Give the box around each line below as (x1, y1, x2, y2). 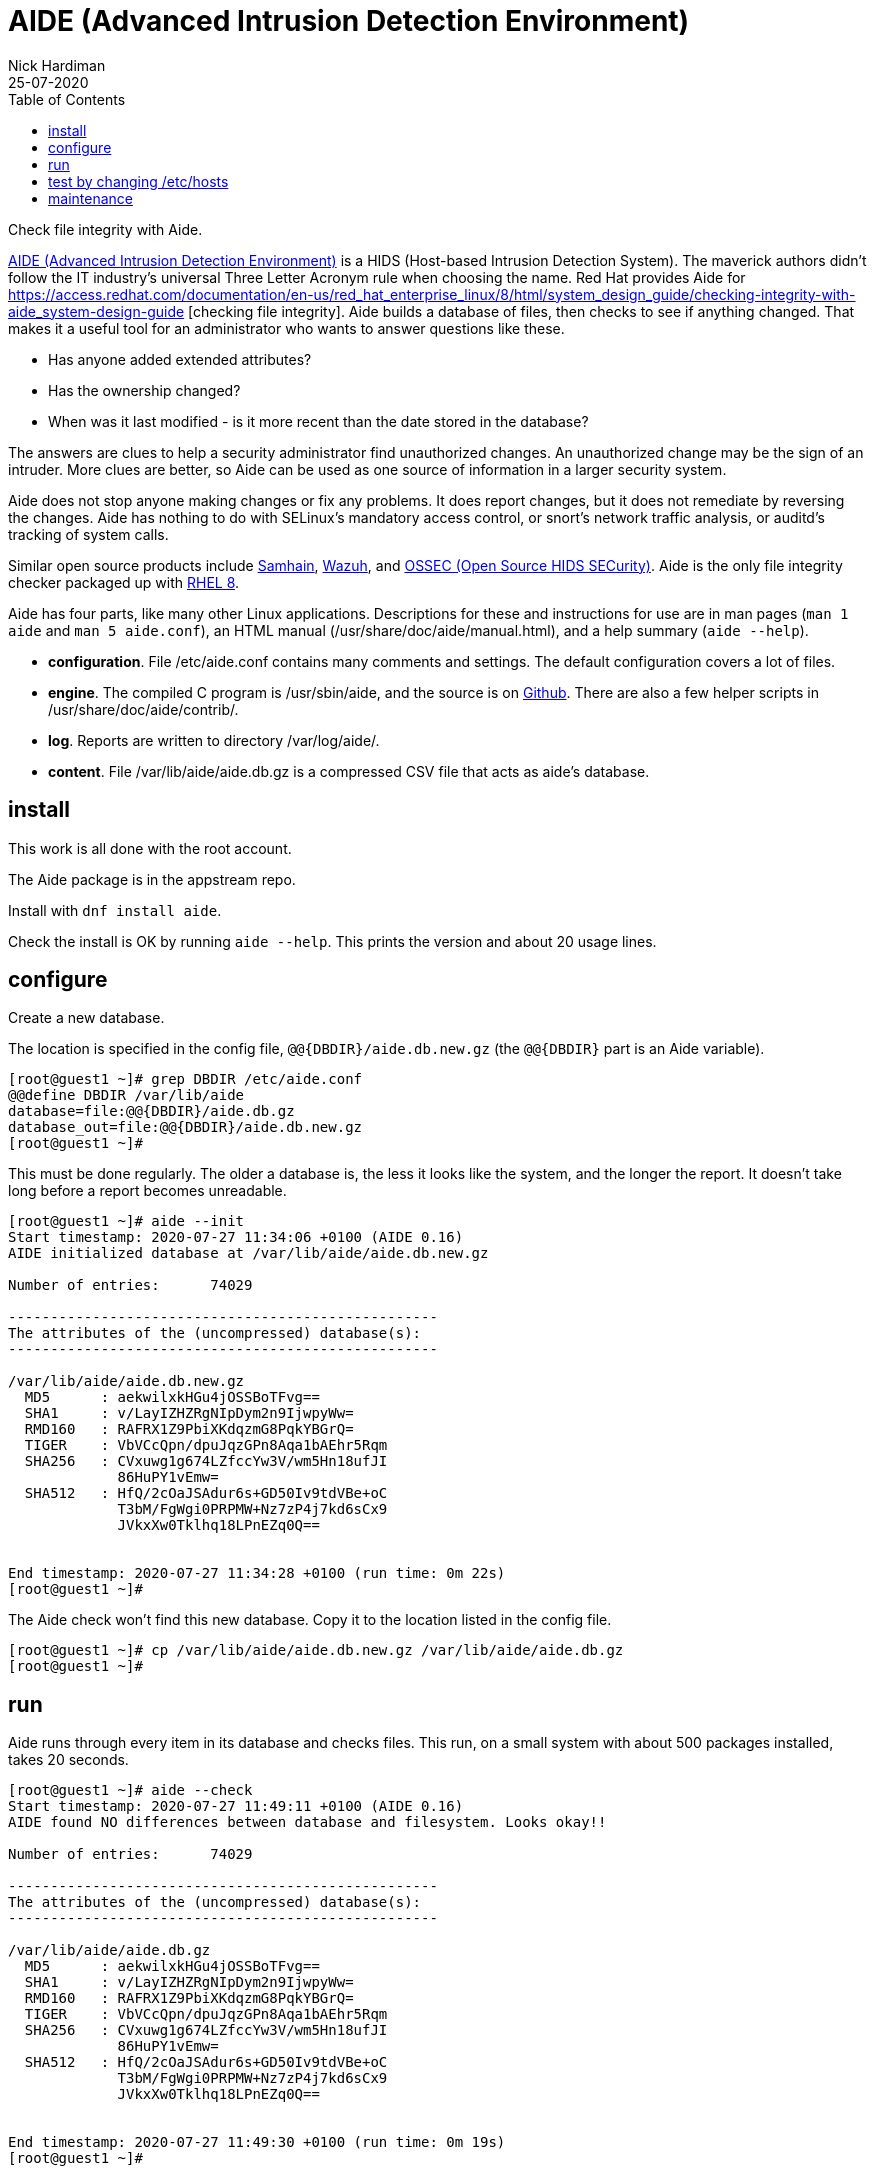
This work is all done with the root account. (8, 839, 292, 857)
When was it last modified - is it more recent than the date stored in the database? (48, 412, 589, 430)
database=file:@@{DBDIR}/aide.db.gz (8, 1103, 295, 1120)
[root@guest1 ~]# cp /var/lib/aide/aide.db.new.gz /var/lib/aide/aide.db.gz (8, 1642, 624, 1659)
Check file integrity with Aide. (8, 220, 203, 238)
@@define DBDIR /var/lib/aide (8, 1087, 245, 1104)
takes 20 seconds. (8, 1751, 129, 1769)
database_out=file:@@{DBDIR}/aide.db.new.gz (8, 1119, 363, 1136)
